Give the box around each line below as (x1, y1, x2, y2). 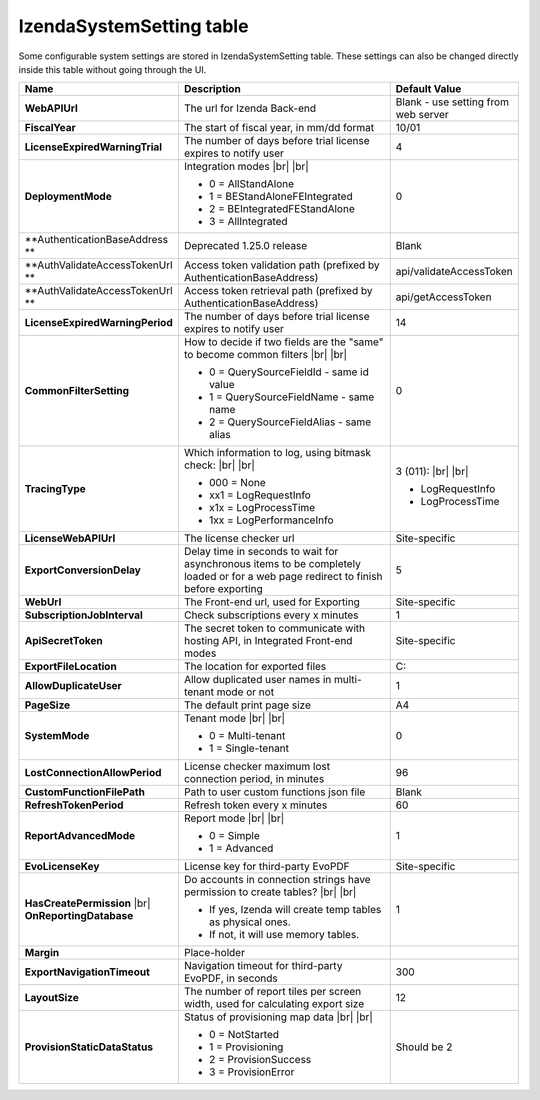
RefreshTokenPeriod (24, 798, 124, 812)
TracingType (24, 482, 87, 496)
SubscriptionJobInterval (24, 608, 144, 622)
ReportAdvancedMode (24, 829, 136, 843)
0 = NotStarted (208, 1028, 280, 1042)
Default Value (395, 82, 462, 96)
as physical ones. (208, 915, 292, 929)
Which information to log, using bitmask (183, 446, 372, 460)
